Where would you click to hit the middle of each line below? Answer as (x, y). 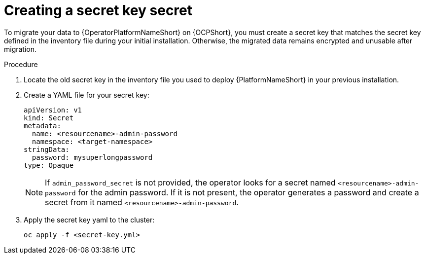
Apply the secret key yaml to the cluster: (89, 220)
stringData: (47, 149)
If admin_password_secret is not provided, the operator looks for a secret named (190, 182)
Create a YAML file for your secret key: (87, 95)
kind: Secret (49, 118)
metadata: (42, 126)
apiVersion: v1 (53, 110)
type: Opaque (49, 165)
